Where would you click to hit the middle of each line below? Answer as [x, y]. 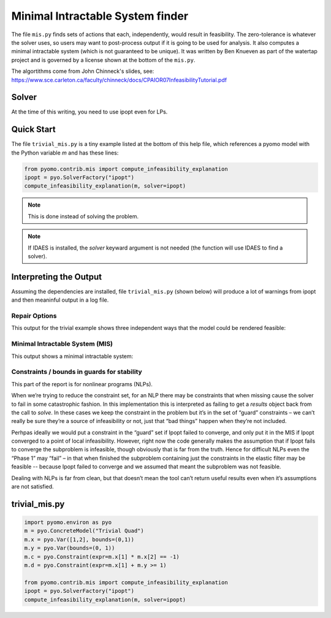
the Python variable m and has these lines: [65, 153]
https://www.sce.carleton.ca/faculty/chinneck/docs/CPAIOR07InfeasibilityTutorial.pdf [119, 80]
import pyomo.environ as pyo [68, 522]
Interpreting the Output [57, 277]
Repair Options [34, 316]
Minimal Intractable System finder [100, 16]
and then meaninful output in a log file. [60, 300]
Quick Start [33, 130]
